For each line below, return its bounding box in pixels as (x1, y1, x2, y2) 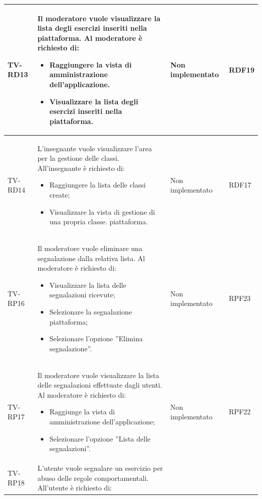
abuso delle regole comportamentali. (37, 472, 149, 483)
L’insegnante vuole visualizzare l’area (37, 143, 152, 153)
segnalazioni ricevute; (49, 289, 115, 300)
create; (49, 190, 70, 200)
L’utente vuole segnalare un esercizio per (37, 463, 163, 473)
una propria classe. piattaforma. (49, 216, 148, 227)
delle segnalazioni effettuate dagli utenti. (37, 380, 162, 390)
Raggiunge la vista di (49, 406, 115, 417)
